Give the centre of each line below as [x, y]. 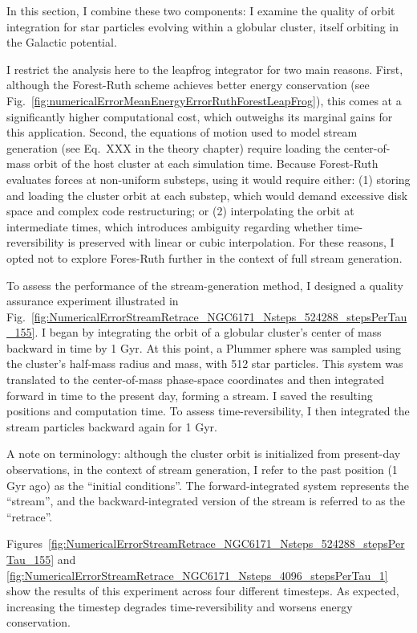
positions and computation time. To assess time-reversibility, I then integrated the [208, 411]
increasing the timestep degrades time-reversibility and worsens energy [180, 606]
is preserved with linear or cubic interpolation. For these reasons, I [231, 242]
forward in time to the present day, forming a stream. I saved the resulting [190, 395]
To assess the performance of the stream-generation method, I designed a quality [205, 285]
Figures [25, 543]
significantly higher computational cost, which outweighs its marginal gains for [200, 116]
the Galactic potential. [62, 42]
